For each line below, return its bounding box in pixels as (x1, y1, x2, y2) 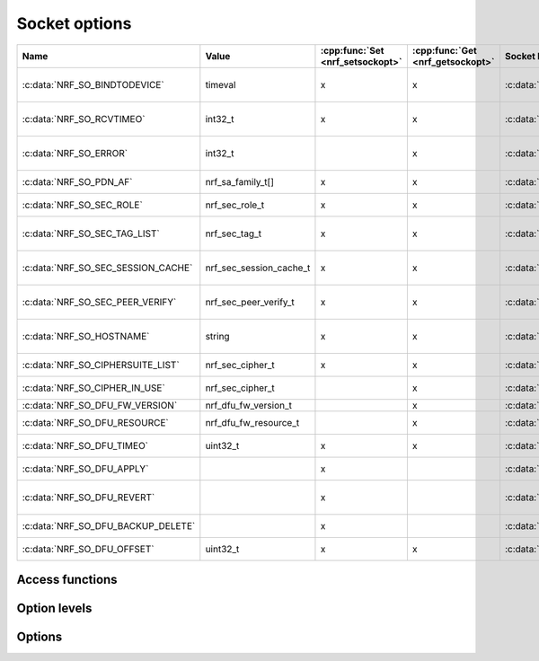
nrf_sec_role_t (205, 198, 265, 211)
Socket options (16, 13, 132, 33)
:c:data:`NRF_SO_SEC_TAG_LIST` (22, 227, 161, 240)
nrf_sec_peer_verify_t (205, 295, 296, 308)
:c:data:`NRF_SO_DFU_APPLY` (22, 463, 149, 475)
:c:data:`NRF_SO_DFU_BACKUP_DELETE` (22, 519, 196, 532)
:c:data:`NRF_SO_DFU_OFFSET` (22, 542, 155, 555)
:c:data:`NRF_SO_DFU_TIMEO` (22, 439, 148, 452)
